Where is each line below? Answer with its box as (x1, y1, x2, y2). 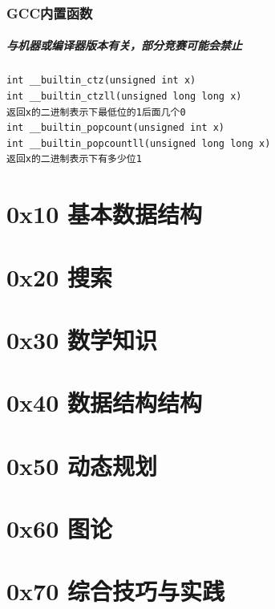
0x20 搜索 (6, 260, 113, 293)
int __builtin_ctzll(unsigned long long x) (6, 91, 242, 102)
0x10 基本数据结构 (6, 197, 203, 230)
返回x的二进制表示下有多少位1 (6, 153, 142, 165)
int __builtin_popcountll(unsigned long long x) (6, 137, 271, 149)
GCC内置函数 (6, 2, 93, 22)
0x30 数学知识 (6, 323, 158, 355)
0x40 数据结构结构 (6, 386, 203, 419)
